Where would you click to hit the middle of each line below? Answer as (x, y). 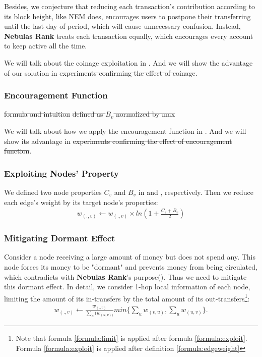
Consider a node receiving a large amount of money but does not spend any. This (130, 257)
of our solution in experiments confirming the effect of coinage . (101, 72)
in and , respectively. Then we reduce (196, 192)
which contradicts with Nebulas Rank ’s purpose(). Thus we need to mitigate (125, 276)
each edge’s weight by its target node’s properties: (81, 202)
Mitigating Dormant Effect (60, 238)
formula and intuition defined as (54, 114)
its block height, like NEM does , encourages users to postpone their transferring (127, 16)
